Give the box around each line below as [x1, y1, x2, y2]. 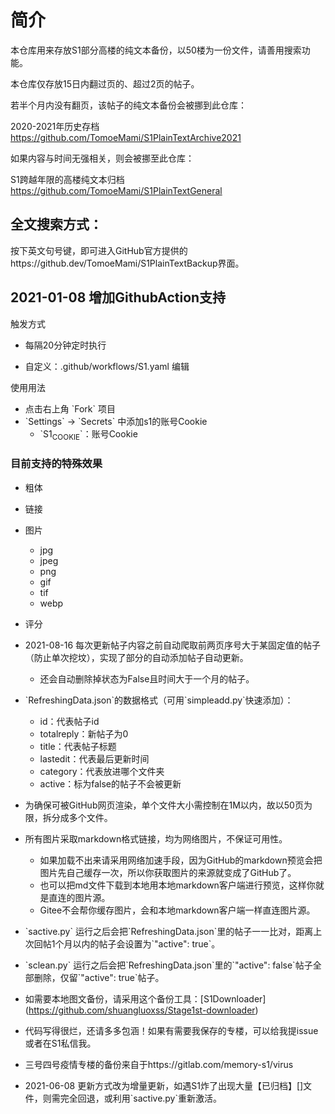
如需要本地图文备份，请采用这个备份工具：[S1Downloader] [24, 992, 267, 1005]
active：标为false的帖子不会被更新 [39, 777, 182, 790]
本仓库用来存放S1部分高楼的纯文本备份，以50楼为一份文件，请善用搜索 [10, 44, 302, 56]
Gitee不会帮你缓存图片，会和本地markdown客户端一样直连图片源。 [39, 904, 316, 916]
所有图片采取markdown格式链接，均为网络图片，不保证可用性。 [24, 832, 288, 845]
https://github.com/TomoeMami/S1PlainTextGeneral [10, 184, 223, 196]
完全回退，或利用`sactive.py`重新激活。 [59, 1092, 223, 1104]
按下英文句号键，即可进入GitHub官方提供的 [10, 244, 188, 256]
